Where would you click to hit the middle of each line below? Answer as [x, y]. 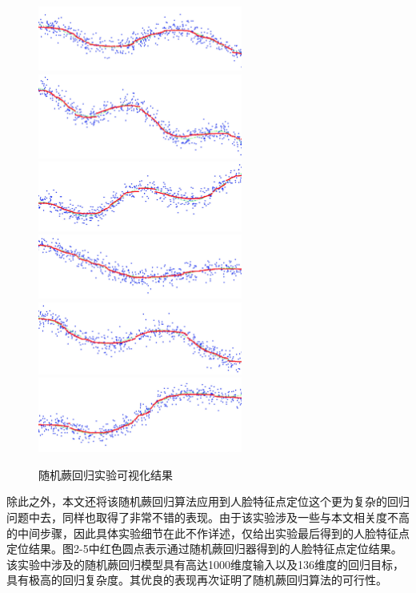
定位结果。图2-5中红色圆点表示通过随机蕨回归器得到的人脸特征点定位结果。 [204, 549]
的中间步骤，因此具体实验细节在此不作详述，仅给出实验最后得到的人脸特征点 [208, 533]
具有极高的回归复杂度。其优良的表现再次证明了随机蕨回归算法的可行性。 [197, 580]
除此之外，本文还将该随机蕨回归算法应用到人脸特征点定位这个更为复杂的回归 [208, 501]
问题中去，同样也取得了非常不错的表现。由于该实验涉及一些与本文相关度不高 [208, 517]
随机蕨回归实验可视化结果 [106, 474]
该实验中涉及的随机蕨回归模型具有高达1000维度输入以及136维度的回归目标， [205, 564]
